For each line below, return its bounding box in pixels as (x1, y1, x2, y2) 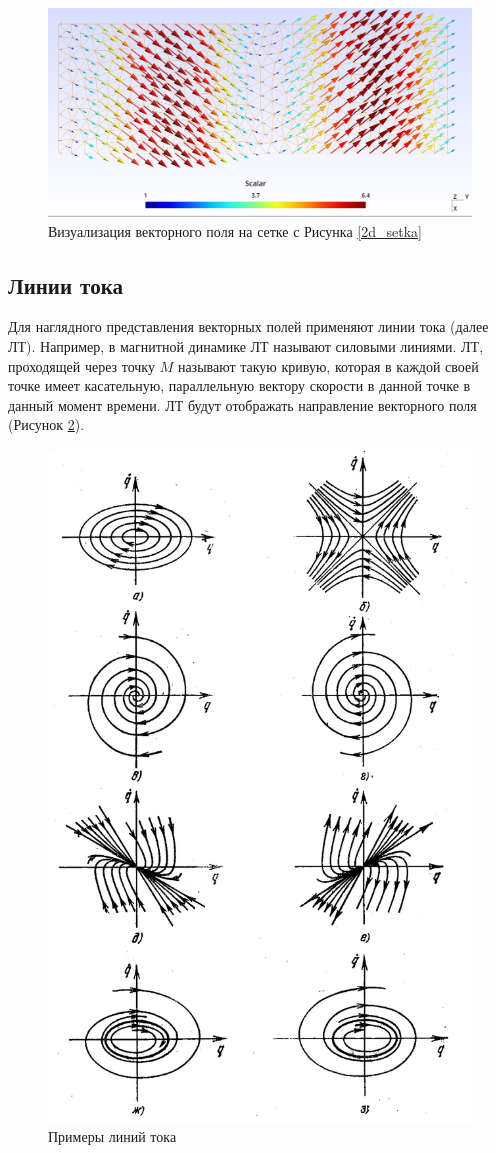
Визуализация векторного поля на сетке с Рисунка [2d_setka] (48, 220, 422, 241)
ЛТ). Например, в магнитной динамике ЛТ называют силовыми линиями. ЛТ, (8, 336, 484, 357)
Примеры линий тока (48, 1125, 177, 1146)
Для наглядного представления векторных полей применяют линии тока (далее (8, 316, 489, 337)
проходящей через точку (8, 355, 155, 376)
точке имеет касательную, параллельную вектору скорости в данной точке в (8, 375, 471, 396)
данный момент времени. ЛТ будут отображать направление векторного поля (8, 394, 477, 415)
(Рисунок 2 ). (8, 414, 85, 435)
